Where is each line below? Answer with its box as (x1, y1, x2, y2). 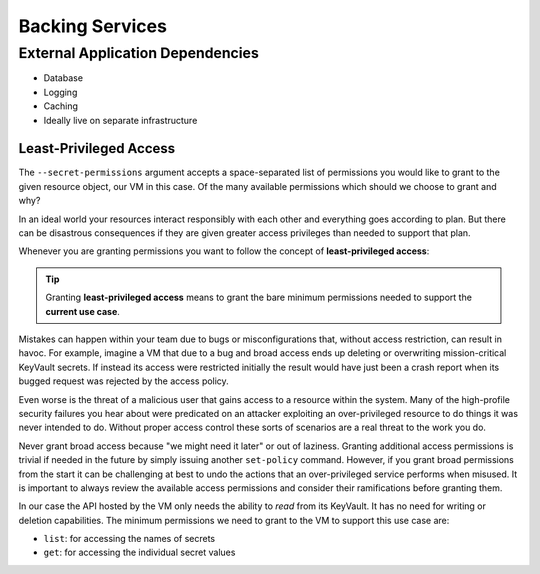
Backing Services (18, 15, 167, 37)
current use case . (45, 305, 120, 317)
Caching (43, 100, 79, 112)
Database (43, 72, 84, 84)
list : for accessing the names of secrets (43, 533, 215, 545)
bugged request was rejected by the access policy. (18, 375, 229, 387)
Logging (43, 86, 78, 98)
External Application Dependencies (18, 44, 259, 62)
